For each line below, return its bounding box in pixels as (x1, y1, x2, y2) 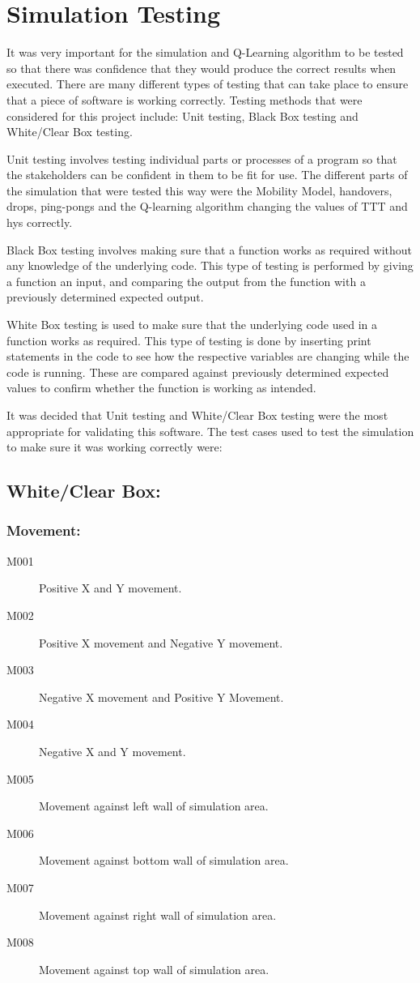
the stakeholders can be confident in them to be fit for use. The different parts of (6, 166, 408, 183)
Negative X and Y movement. (39, 742, 186, 759)
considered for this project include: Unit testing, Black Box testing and (6, 107, 358, 124)
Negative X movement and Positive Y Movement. (39, 688, 284, 705)
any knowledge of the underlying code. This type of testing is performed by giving (6, 257, 414, 274)
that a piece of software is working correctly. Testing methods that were (6, 91, 363, 108)
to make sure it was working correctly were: (6, 438, 223, 455)
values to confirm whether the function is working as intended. (6, 379, 316, 396)
